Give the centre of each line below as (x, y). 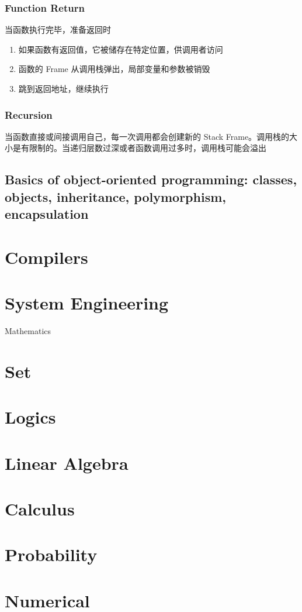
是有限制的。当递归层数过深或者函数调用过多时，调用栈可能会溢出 (139, 148)
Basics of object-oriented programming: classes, (151, 179)
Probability (51, 554)
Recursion (29, 114)
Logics (30, 417)
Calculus (40, 508)
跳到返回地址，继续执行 (63, 88)
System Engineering (87, 303)
